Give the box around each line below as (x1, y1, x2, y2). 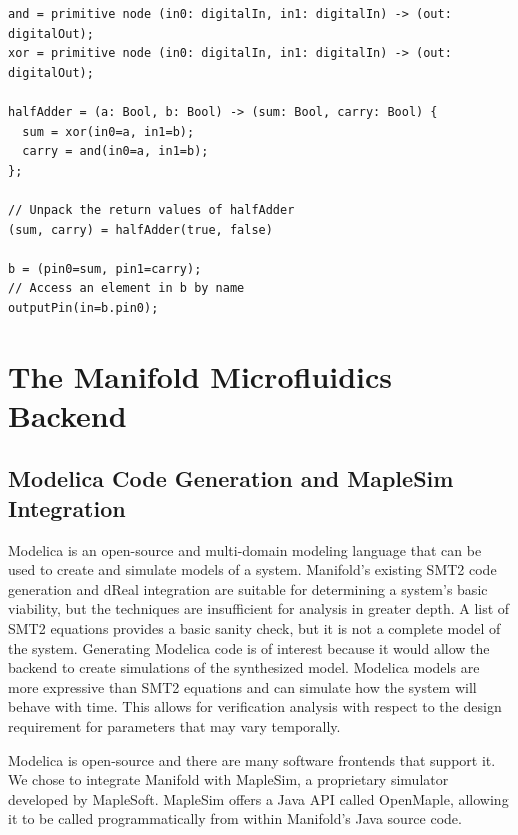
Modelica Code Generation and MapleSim (8, 463, 454, 494)
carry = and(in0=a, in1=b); (22, 144, 209, 159)
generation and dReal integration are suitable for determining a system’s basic (8, 578, 488, 599)
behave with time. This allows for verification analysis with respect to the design (8, 696, 502, 717)
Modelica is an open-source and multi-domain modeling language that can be (8, 539, 482, 560)
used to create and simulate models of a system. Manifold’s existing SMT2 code (8, 559, 497, 580)
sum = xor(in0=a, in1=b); (22, 124, 195, 139)
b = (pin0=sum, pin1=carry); (8, 261, 202, 276)
